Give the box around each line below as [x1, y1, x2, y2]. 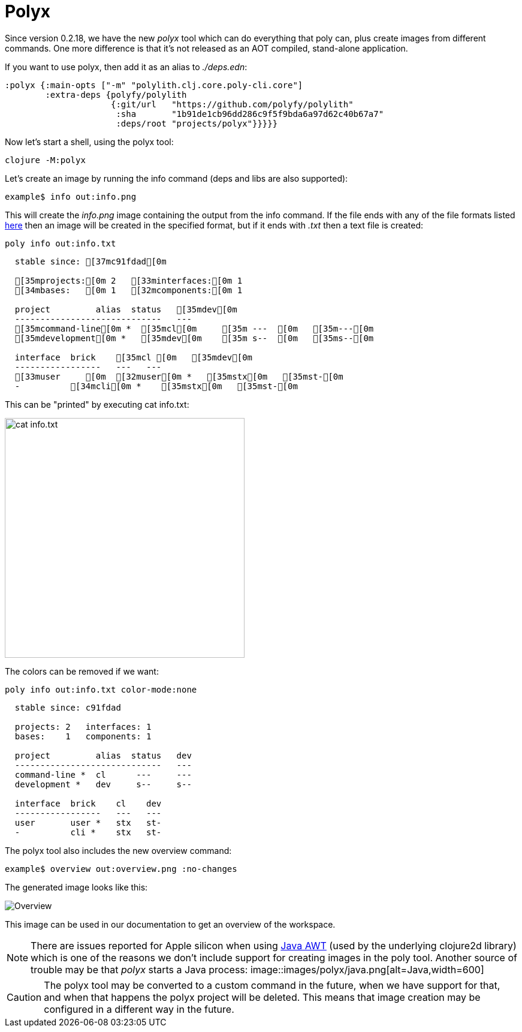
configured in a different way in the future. [44, 1003, 234, 1015]
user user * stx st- [14, 817, 162, 828]
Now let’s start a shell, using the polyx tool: [5, 136, 174, 147]
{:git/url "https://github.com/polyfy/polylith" [111, 99, 354, 109]
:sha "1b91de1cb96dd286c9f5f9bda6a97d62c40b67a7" [116, 109, 384, 119]
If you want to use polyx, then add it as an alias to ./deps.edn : [5, 61, 248, 72]
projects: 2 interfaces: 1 [14, 721, 152, 732]
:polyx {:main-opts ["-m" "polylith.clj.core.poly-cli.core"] [5, 80, 303, 90]
